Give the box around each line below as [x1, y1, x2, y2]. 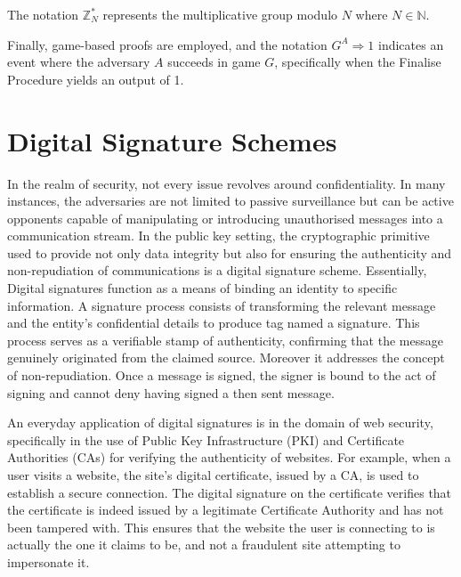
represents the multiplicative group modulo [102, 5, 338, 23]
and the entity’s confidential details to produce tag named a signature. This [7, 313, 420, 332]
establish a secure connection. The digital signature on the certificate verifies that [7, 483, 452, 501]
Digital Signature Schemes [7, 122, 337, 158]
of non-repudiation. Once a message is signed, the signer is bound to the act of [7, 366, 436, 385]
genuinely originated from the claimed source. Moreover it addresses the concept [7, 348, 445, 367]
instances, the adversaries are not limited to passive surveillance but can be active [7, 191, 454, 210]
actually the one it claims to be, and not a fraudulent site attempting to [7, 535, 400, 554]
